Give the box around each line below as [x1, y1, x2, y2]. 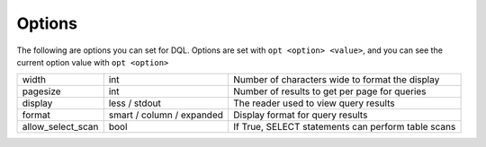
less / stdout [108, 97, 161, 109]
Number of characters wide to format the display [232, 73, 440, 86]
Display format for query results [232, 108, 368, 121]
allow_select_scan [22, 121, 99, 134]
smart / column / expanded [108, 108, 224, 121]
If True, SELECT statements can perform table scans [232, 121, 456, 134]
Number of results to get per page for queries [232, 85, 427, 98]
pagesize [22, 85, 62, 98]
